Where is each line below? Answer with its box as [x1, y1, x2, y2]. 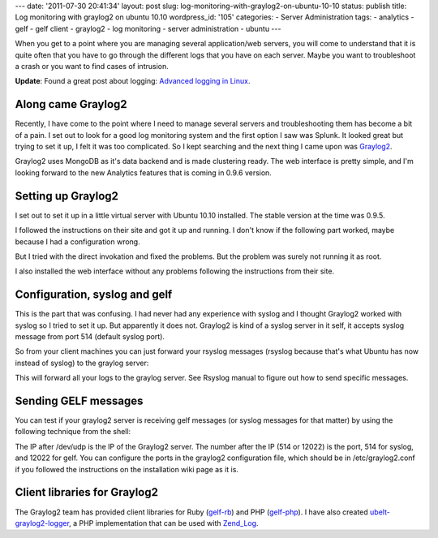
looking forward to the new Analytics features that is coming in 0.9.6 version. [15, 167, 272, 178]
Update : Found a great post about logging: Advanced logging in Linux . [15, 76, 251, 86]
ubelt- [369, 507, 391, 517]
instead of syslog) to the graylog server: [15, 358, 149, 368]
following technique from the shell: [15, 427, 131, 437]
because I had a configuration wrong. [15, 236, 141, 247]
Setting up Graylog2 [15, 189, 119, 203]
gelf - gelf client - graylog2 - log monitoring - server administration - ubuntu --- [15, 24, 281, 33]
